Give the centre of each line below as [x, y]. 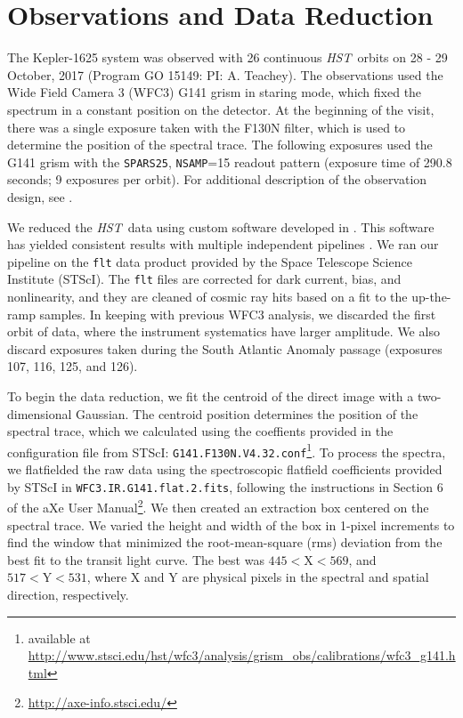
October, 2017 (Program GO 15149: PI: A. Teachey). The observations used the [225, 74]
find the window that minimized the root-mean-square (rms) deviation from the [225, 542]
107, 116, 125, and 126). [73, 366]
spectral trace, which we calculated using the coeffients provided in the [200, 431]
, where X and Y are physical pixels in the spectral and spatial [258, 577]
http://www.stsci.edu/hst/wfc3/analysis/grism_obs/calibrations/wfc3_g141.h [242, 655]
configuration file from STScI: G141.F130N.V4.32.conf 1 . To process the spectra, [227, 450]
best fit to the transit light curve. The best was [136, 559]
